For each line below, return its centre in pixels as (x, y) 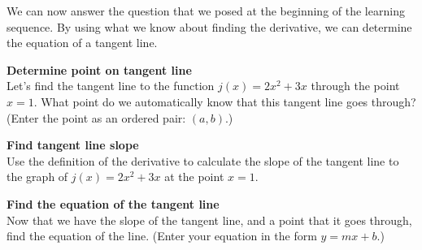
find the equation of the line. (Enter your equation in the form (162, 236)
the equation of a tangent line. (82, 43)
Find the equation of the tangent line (113, 203)
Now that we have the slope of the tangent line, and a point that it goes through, (209, 220)
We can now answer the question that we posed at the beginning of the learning (206, 11)
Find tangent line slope (73, 145)
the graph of (37, 177)
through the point (355, 86)
